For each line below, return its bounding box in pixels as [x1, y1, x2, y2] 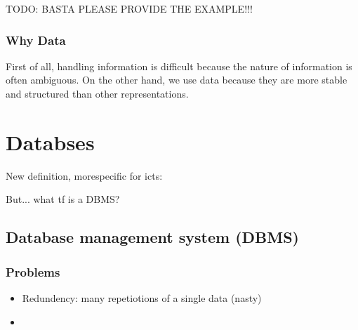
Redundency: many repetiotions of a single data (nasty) [22, 290, 262, 305]
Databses [6, 127, 95, 156]
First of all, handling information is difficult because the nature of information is [6, 58, 352, 73]
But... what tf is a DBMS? [6, 192, 120, 206]
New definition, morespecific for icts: [6, 168, 163, 183]
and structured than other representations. [6, 86, 189, 100]
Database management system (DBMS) [6, 226, 299, 248]
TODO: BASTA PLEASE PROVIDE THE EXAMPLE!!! [6, 1, 253, 15]
